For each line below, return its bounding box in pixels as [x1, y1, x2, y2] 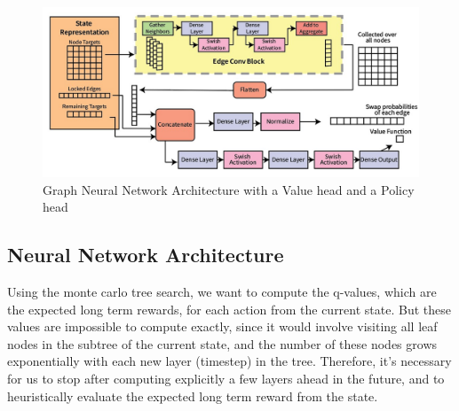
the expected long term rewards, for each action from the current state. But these [7, 299, 451, 318]
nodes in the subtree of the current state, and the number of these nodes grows [7, 334, 438, 353]
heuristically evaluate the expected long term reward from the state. [7, 386, 378, 405]
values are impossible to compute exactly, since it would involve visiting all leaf [7, 317, 438, 336]
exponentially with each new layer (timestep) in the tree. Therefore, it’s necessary [7, 352, 452, 370]
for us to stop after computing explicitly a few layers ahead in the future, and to [7, 369, 445, 388]
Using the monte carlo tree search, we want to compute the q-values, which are [7, 283, 437, 301]
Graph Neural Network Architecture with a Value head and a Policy [43, 180, 415, 198]
